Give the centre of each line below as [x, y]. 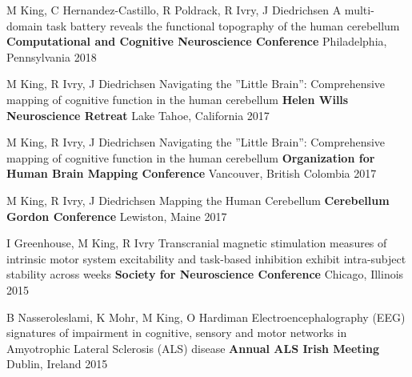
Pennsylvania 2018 [52, 56]
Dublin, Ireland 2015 [57, 364]
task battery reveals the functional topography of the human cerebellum [223, 25]
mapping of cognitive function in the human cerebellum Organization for [191, 157]
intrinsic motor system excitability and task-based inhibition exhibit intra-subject [206, 258]
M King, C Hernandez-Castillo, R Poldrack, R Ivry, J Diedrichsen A [174, 10]
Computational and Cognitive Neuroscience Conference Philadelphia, [197, 41]
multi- [359, 10]
